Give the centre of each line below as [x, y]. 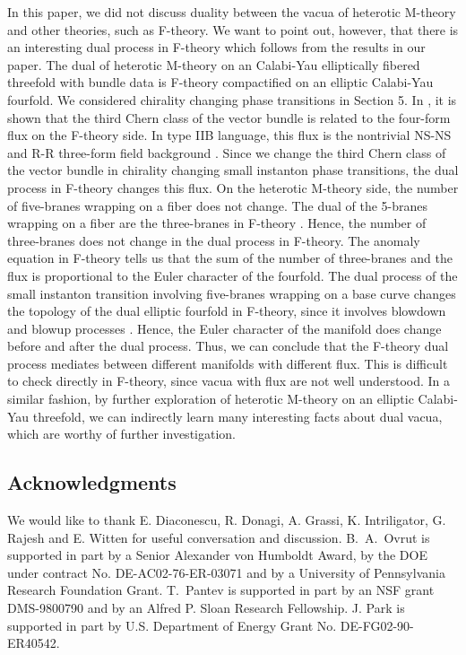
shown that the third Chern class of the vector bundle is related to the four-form [229, 117]
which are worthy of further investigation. [121, 434]
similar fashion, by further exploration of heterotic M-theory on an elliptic [211, 399]
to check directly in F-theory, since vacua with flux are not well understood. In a [229, 381]
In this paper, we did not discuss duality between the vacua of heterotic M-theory [232, 12]
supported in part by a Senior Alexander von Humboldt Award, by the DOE [217, 555]
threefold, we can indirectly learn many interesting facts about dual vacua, [237, 416]
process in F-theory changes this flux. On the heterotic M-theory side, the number [233, 187]
